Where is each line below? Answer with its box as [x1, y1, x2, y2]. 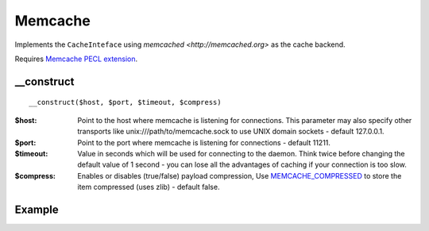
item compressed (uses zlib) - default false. [77, 183, 220, 192]
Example [14, 202, 59, 216]
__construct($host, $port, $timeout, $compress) [29, 98, 222, 107]
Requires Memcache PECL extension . [14, 54, 138, 64]
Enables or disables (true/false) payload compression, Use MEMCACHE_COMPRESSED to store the [77, 171, 402, 180]
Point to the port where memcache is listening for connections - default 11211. [77, 137, 331, 147]
